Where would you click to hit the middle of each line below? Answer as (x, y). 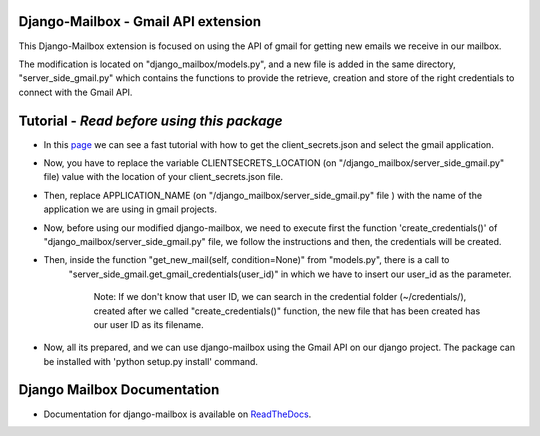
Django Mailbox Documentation (119, 390)
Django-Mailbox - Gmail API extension (140, 21)
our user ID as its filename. (148, 324)
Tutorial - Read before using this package (150, 120)
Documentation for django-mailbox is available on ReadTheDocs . (177, 414)
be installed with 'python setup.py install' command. (151, 361)
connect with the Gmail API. (75, 92)
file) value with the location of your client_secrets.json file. (163, 177)
